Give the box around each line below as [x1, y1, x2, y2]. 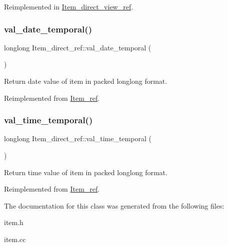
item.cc [4, 234, 26, 244]
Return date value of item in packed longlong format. [4, 76, 167, 86]
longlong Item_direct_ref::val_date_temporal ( [4, 42, 151, 52]
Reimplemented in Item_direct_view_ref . [4, 1, 133, 11]
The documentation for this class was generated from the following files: [4, 200, 224, 211]
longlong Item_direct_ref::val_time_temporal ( [4, 133, 151, 144]
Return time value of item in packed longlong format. [4, 167, 167, 177]
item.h [4, 217, 23, 228]
